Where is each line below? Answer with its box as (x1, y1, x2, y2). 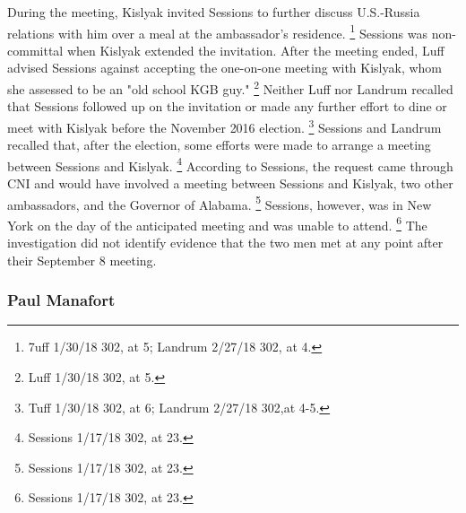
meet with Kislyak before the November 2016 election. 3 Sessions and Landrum (7, 115, 442, 136)
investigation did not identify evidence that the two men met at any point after (7, 233, 444, 252)
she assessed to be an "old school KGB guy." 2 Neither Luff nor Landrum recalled (7, 77, 453, 98)
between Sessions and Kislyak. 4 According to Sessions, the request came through (7, 153, 453, 175)
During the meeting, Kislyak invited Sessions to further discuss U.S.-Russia (7, 3, 420, 21)
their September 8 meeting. (7, 250, 157, 269)
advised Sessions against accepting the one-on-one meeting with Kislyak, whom (7, 58, 442, 77)
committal (7, 40, 64, 59)
